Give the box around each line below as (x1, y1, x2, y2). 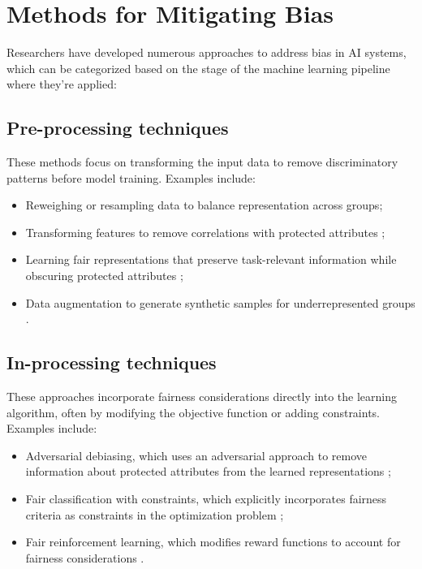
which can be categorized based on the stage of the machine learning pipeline (6, 59, 390, 76)
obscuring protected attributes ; (25, 267, 183, 284)
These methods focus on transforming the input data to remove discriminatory (6, 153, 398, 170)
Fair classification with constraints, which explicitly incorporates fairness (25, 490, 387, 507)
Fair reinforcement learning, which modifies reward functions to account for (25, 533, 401, 550)
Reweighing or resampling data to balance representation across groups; (25, 196, 383, 213)
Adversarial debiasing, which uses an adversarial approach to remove (25, 446, 368, 463)
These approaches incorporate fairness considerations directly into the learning (6, 388, 398, 405)
